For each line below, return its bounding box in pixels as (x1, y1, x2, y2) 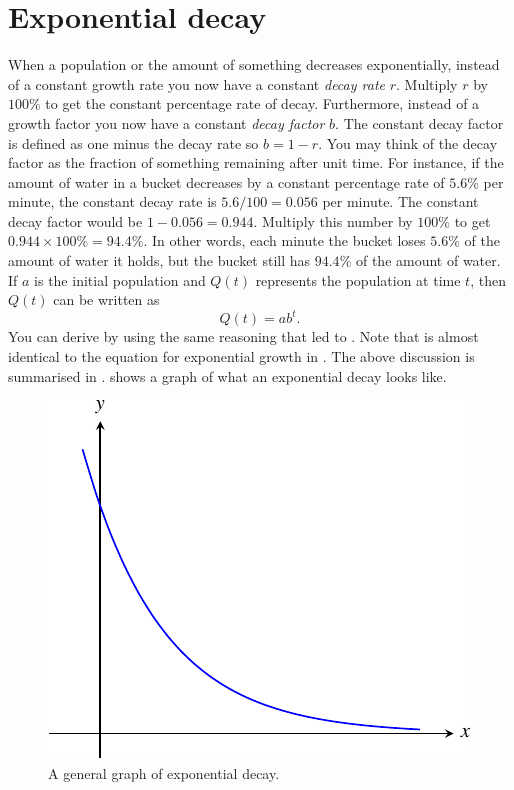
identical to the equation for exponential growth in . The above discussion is (8, 345, 475, 366)
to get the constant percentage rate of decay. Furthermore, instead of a (45, 93, 480, 114)
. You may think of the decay (318, 132, 498, 153)
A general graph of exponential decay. (48, 762, 280, 783)
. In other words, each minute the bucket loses (143, 230, 426, 251)
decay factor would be (8, 210, 143, 231)
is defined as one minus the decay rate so (8, 132, 259, 153)
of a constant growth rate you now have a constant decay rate (8, 73, 385, 94)
